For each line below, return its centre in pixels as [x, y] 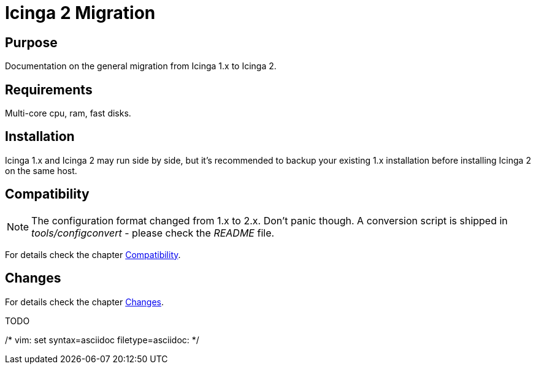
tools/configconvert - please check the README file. [153, 233]
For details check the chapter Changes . [85, 302]
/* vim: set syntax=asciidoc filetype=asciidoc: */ [102, 340]
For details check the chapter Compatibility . [93, 254]
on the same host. [41, 170]
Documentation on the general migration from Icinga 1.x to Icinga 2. [141, 66]
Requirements [49, 89]
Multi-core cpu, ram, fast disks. [68, 113]
